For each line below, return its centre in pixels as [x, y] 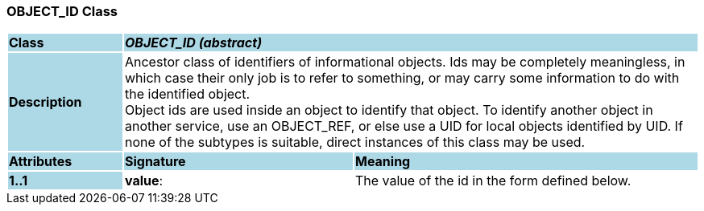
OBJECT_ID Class [62, 11]
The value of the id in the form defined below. [493, 181]
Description [46, 102]
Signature [155, 162]
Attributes [41, 162]
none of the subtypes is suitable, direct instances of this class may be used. [355, 142]
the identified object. [187, 94]
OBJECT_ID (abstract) [193, 43]
